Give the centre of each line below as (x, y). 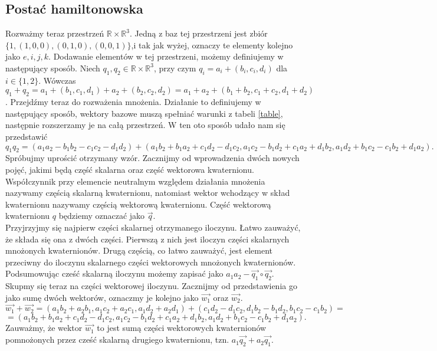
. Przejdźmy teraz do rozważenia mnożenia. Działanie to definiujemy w (133, 102)
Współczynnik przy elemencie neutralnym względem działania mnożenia (135, 181)
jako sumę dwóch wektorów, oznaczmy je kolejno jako (102, 297)
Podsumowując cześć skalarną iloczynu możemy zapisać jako (114, 273)
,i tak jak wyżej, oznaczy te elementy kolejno (212, 45)
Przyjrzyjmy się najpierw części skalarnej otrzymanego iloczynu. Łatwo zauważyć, (153, 227)
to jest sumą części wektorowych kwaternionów (182, 328)
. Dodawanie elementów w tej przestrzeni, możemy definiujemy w (166, 56)
